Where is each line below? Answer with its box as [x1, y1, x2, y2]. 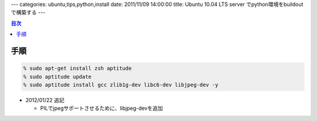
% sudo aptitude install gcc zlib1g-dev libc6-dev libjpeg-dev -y [23, 81, 218, 88]
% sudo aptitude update [23, 73, 92, 80]
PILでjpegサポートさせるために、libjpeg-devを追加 [40, 105, 163, 112]
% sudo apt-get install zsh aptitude [23, 65, 132, 72]
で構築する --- [11, 9, 46, 16]
